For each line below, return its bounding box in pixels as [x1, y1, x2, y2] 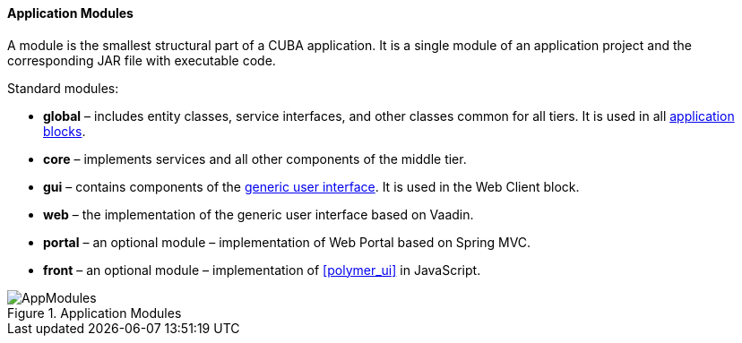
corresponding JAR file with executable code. [7, 52, 276, 68]
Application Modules [7, 5, 134, 21]
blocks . [43, 123, 86, 139]
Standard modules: [7, 80, 119, 96]
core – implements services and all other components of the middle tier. [43, 150, 467, 167]
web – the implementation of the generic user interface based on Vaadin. [43, 206, 474, 222]
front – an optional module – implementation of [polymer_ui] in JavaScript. [43, 262, 481, 278]
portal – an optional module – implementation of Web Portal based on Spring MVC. [43, 234, 531, 250]
